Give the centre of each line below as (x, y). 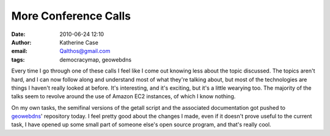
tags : (18, 59)
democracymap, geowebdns (95, 59)
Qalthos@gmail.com (85, 51)
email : (19, 51)
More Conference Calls (71, 16)
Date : (18, 34)
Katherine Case (79, 42)
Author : (21, 42)
